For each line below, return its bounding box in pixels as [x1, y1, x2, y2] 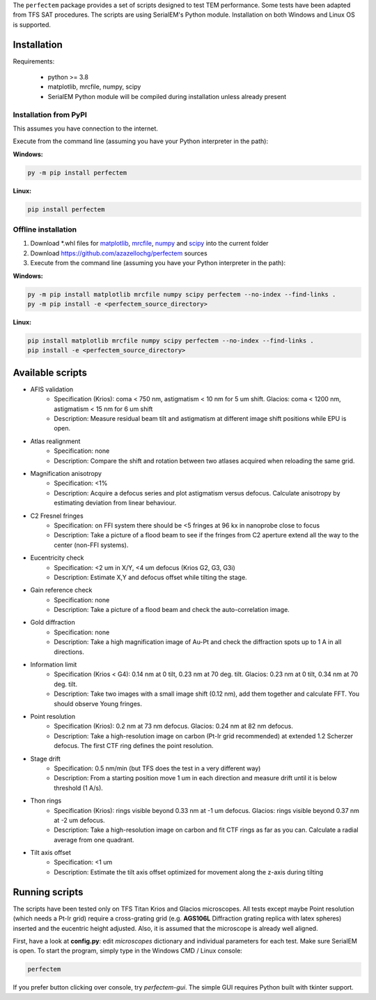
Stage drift [30, 754, 61, 763]
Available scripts [13, 366, 87, 378]
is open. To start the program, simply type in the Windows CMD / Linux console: [13, 946, 243, 955]
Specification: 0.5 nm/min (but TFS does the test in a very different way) [54, 764, 261, 773]
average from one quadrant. [54, 835, 135, 844]
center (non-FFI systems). [54, 541, 129, 549]
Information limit [30, 660, 77, 669]
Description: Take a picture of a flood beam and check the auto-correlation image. [54, 606, 290, 614]
